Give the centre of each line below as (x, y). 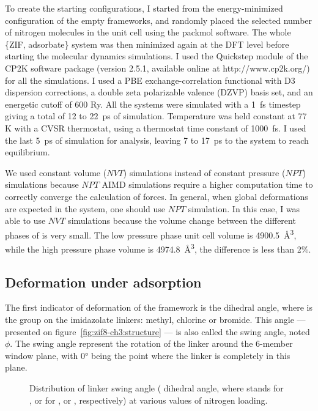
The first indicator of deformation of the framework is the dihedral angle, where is (159, 307)
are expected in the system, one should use (85, 208)
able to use (25, 220)
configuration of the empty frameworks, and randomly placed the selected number (159, 20)
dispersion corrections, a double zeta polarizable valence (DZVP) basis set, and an (159, 92)
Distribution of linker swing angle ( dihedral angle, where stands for (157, 387)
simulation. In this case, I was (244, 208)
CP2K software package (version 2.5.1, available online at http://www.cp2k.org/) (157, 68)
